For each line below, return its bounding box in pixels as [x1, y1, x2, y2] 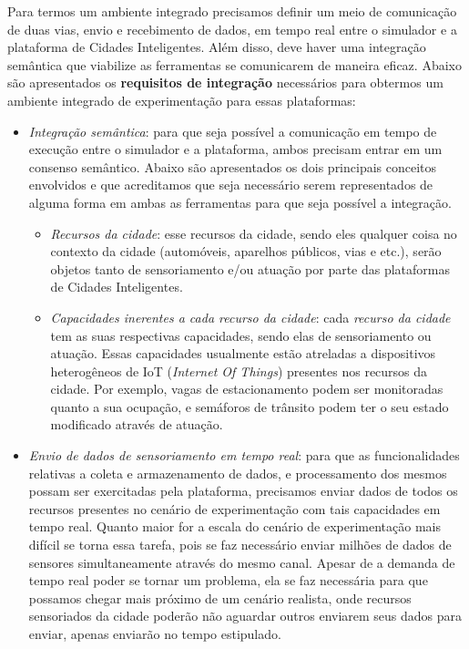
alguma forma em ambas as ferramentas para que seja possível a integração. [28, 192, 452, 211]
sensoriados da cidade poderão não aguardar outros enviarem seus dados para [28, 606, 463, 625]
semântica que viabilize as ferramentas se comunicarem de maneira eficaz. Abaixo [7, 55, 462, 74]
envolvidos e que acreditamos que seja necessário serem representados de [28, 175, 433, 194]
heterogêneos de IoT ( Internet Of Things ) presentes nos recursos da [50, 361, 428, 380]
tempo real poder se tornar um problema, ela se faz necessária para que [28, 571, 428, 590]
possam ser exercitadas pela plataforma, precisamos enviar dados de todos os [28, 481, 458, 500]
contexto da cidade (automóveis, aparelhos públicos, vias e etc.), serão [50, 242, 442, 261]
